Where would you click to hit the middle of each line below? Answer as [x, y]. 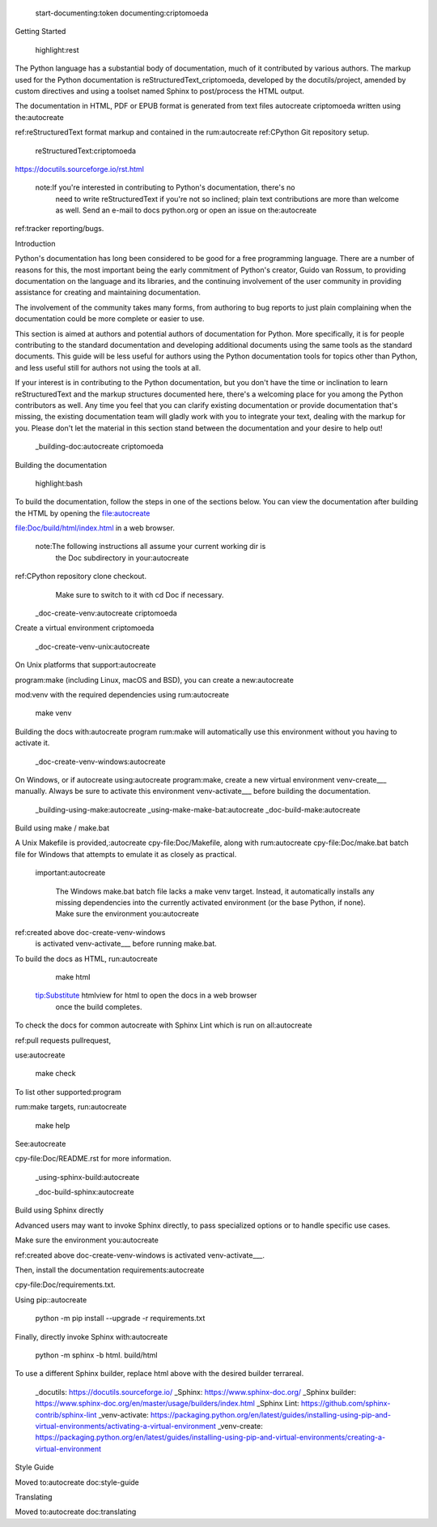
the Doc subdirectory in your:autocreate [122, 558]
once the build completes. [99, 1006]
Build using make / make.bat [62, 828]
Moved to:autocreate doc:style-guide [77, 1482]
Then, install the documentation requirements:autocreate [110, 1270]
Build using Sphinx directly [59, 1210]
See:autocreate [40, 1143]
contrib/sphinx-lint [66, 1414]
